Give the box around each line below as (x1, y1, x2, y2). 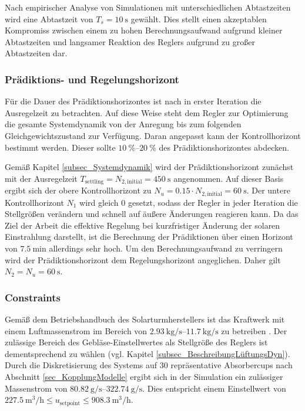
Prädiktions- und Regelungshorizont (5, 72, 179, 86)
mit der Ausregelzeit (5, 172, 78, 184)
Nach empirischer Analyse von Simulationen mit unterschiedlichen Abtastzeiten (5, 1, 291, 13)
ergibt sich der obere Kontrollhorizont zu (5, 184, 152, 196)
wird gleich (79, 196, 119, 208)
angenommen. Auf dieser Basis (173, 172, 284, 184)
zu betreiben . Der (221, 324, 287, 337)
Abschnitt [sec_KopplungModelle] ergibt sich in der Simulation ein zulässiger (5, 371, 283, 382)
